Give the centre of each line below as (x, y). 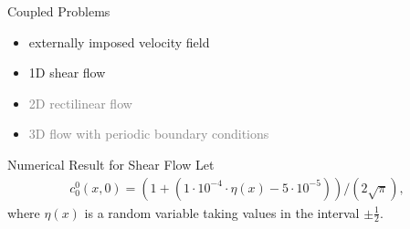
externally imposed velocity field (119, 42)
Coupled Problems (59, 11)
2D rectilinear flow (80, 103)
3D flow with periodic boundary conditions (149, 134)
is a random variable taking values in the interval (222, 212)
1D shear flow (67, 73)
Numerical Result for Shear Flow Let (111, 164)
